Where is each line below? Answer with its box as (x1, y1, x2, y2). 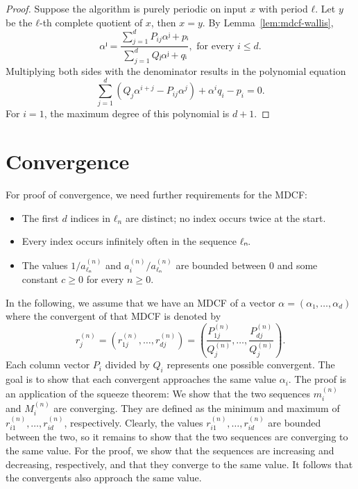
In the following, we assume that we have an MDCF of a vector (6, 295, 275, 309)
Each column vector (6, 357, 90, 372)
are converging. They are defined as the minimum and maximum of (53, 400, 340, 415)
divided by (105, 357, 150, 372)
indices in (70, 210, 111, 225)
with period (258, 1, 308, 15)
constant (22, 272, 58, 286)
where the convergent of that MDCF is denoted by (6, 309, 221, 323)
